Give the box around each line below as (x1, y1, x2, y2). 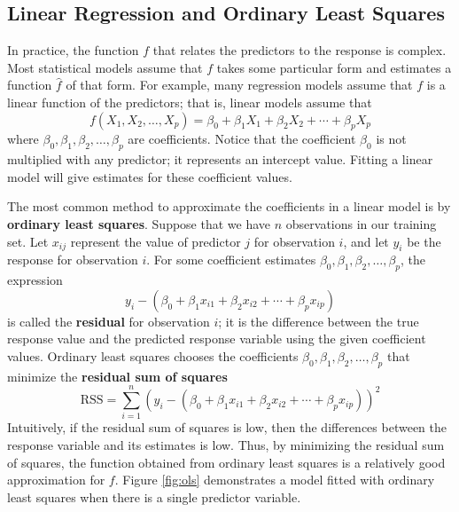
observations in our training (285, 214, 437, 232)
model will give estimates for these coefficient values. (7, 167, 292, 185)
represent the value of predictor (70, 232, 241, 250)
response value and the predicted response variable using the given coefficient (7, 329, 426, 348)
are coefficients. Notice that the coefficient (128, 130, 356, 148)
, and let (343, 232, 389, 250)
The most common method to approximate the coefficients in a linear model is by (7, 197, 451, 216)
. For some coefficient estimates (146, 250, 316, 269)
